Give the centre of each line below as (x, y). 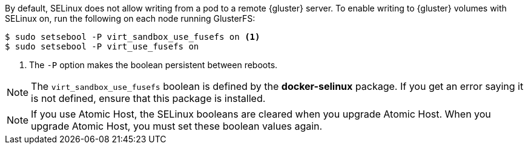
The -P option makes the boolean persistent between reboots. (153, 65)
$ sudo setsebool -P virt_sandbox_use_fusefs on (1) (133, 37)
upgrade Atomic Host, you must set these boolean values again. (177, 126)
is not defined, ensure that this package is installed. (148, 98)
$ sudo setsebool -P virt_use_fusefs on (102, 46)
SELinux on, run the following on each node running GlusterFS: (130, 18)
